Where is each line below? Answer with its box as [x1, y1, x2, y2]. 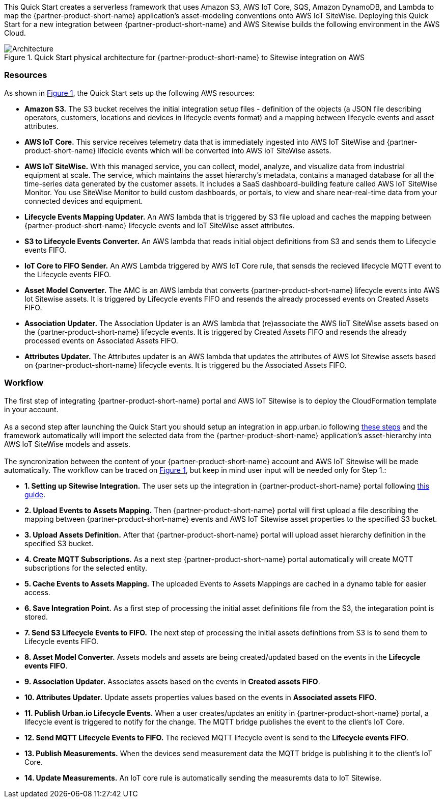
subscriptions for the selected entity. [24, 563, 148, 572]
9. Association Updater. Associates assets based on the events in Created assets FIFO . [24, 677, 320, 686]
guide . [24, 490, 46, 499]
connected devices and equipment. [24, 196, 143, 205]
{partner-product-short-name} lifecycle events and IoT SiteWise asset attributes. [24, 221, 295, 230]
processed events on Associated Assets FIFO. [24, 336, 178, 345]
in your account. [4, 405, 59, 414]
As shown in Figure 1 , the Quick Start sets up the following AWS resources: [4, 88, 255, 97]
